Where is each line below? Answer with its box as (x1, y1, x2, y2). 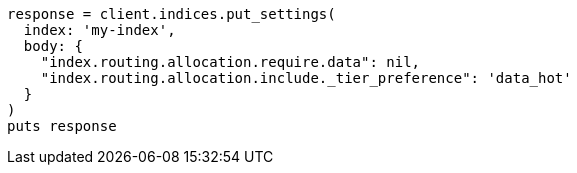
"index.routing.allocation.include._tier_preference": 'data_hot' (40, 70, 572, 86)
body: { (23, 38, 83, 54)
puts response (7, 118, 117, 134)
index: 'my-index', (23, 22, 176, 38)
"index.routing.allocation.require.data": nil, (40, 54, 421, 70)
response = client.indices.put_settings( (7, 6, 336, 22)
